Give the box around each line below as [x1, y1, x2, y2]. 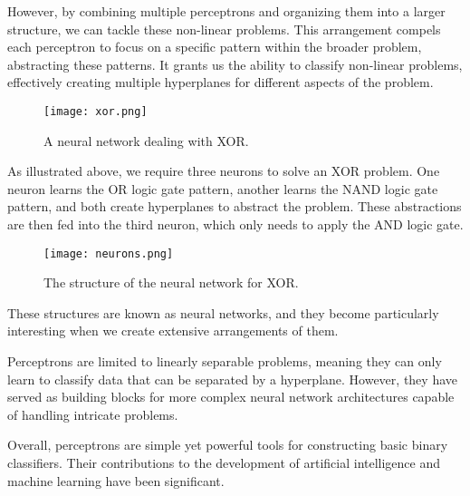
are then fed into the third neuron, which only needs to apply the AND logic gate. [7, 215, 464, 233]
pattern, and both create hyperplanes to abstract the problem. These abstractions [7, 197, 462, 216]
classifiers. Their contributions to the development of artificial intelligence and [7, 453, 441, 472]
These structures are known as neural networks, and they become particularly [7, 303, 439, 322]
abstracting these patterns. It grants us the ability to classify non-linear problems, [7, 54, 463, 73]
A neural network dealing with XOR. [43, 131, 249, 150]
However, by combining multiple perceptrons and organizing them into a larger [7, 2, 446, 20]
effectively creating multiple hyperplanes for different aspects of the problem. [7, 73, 434, 92]
